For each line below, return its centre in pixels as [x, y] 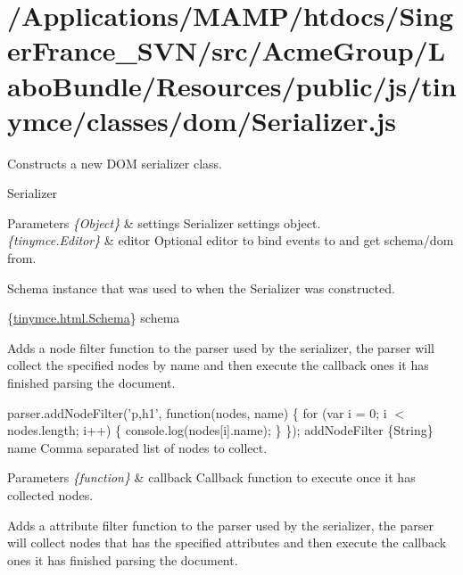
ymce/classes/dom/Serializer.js [202, 120]
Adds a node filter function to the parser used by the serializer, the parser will [221, 347]
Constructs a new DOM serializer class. [115, 163]
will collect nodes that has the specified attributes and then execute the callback [227, 542]
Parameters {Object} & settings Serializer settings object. [164, 222]
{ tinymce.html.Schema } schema [94, 318]
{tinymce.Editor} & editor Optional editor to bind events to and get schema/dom [231, 240]
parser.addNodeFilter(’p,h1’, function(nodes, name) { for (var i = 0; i [197, 412]
